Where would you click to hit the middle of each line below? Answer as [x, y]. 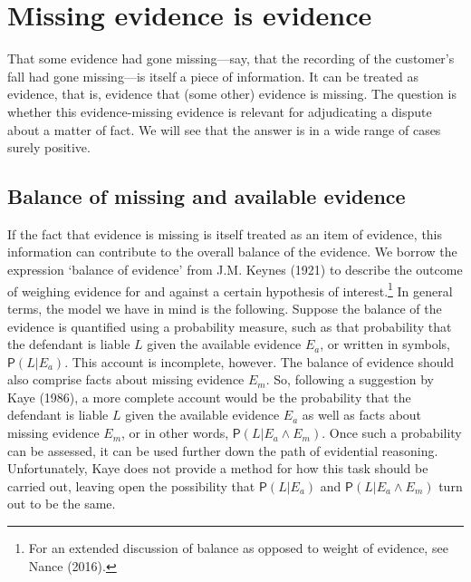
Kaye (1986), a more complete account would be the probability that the [209, 397]
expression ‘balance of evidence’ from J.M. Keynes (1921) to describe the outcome [235, 270]
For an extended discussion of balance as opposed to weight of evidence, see [238, 548]
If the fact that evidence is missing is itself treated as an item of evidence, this [225, 233]
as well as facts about [362, 415]
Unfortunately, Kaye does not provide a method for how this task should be [218, 468]
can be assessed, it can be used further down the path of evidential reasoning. [223, 450]
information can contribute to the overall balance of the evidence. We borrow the [232, 252]
